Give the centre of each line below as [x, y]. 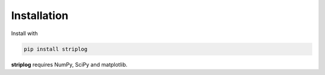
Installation [40, 15]
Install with [25, 33]
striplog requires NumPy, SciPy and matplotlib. [69, 64]
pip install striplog [56, 49]
